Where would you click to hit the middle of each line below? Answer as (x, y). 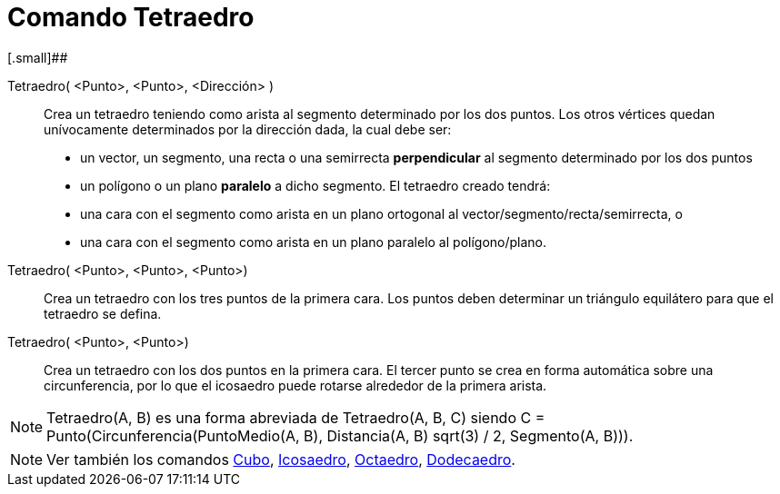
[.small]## (38, 57)
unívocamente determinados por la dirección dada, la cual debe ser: (248, 129)
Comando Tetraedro (131, 17)
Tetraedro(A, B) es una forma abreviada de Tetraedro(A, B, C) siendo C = (296, 417)
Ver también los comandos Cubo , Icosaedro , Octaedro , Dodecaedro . (281, 459)
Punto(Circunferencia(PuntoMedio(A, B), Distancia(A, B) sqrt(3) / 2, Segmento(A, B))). (340, 435)
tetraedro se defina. (103, 313)
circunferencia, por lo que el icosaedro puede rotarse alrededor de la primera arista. (295, 385)
